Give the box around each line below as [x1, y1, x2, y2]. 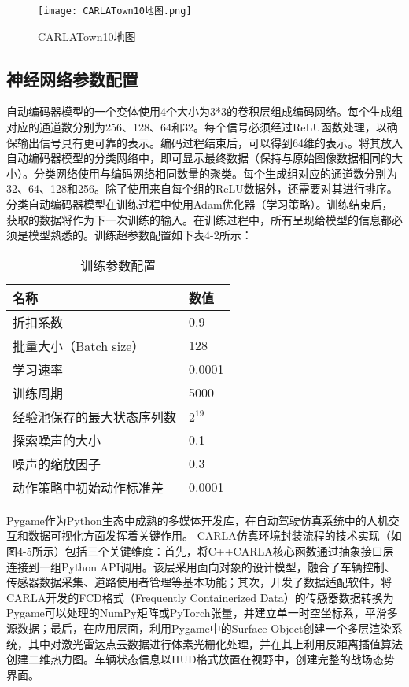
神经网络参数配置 [6, 66, 138, 90]
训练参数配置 [80, 256, 157, 275]
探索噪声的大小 [13, 430, 101, 449]
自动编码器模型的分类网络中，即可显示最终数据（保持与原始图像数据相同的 [6, 150, 392, 166]
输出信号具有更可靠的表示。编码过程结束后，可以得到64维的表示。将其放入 [17, 134, 403, 150]
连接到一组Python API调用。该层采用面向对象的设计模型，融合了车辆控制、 [6, 558, 396, 574]
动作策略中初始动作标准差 [13, 478, 164, 497]
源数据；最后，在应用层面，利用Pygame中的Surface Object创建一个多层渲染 [6, 619, 392, 636]
